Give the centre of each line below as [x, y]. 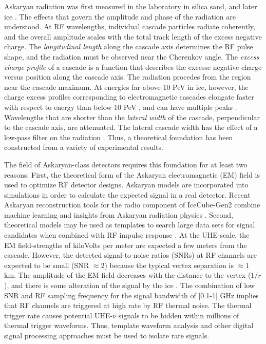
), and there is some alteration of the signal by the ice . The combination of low [129, 285]
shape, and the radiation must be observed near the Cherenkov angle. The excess [132, 56]
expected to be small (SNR [47, 265]
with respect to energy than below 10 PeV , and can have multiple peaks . [121, 107]
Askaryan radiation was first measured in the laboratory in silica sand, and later [131, 6]
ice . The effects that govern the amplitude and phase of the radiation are [120, 16]
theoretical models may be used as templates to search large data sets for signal [130, 225]
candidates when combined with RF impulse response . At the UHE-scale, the [127, 235]
